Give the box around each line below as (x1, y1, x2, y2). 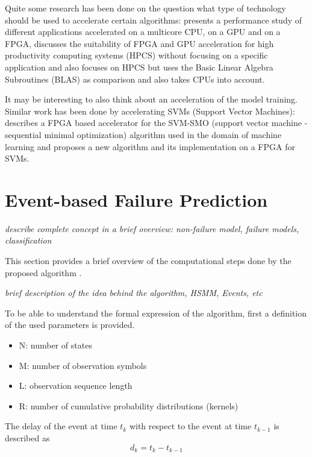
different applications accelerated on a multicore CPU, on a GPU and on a (5, 25, 281, 38)
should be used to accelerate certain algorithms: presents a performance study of (5, 13, 302, 26)
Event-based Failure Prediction (5, 187, 268, 212)
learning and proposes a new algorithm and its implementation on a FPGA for (5, 140, 295, 153)
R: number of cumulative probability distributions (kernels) (19, 399, 239, 412)
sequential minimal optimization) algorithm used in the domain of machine (5, 128, 282, 140)
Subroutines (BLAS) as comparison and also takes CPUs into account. (5, 72, 265, 85)
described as (5, 431, 50, 444)
